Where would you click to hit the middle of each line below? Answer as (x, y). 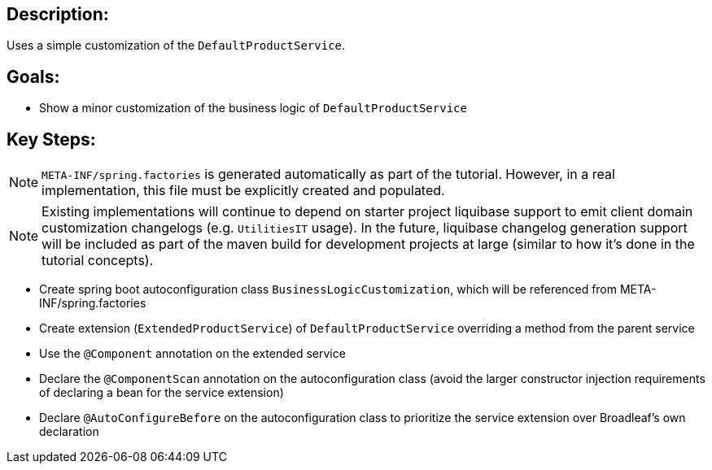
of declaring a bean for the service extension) (162, 393)
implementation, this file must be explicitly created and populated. (243, 191)
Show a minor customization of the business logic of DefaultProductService (253, 108)
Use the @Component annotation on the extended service (192, 354)
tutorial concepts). (98, 261)
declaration (69, 432)
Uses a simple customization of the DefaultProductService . (176, 46)
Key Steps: (51, 139)
